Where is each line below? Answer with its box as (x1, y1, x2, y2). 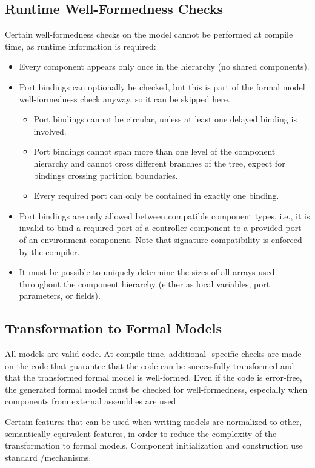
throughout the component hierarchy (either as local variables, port (19, 277, 270, 290)
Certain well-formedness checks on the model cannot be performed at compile (5, 28, 293, 41)
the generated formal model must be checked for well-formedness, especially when (5, 383, 308, 395)
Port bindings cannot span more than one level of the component (33, 145, 276, 158)
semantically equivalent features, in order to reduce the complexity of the (5, 427, 277, 440)
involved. (33, 124, 67, 137)
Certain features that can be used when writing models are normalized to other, (5, 415, 302, 428)
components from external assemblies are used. (5, 395, 179, 407)
